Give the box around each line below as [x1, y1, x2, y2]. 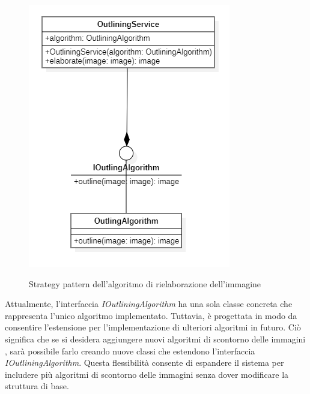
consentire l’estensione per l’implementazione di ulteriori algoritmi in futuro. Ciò [5, 321, 301, 333]
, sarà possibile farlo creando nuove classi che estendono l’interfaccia [5, 344, 255, 357]
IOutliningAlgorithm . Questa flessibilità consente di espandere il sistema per [5, 356, 284, 369]
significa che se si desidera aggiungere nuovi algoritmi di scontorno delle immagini [5, 332, 306, 345]
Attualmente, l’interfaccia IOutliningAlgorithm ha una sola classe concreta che [5, 297, 293, 310]
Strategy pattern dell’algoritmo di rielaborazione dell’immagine [29, 277, 261, 290]
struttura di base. [5, 380, 69, 392]
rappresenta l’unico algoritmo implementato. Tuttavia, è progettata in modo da [5, 309, 297, 321]
